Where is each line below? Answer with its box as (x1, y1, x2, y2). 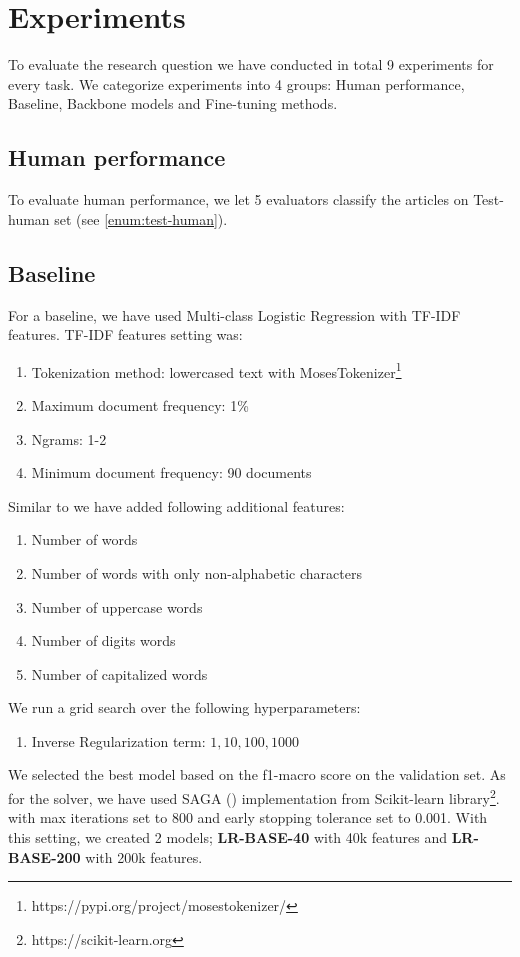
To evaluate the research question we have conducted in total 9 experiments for (8, 54, 494, 75)
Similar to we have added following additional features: (8, 495, 345, 516)
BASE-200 (8, 846, 81, 867)
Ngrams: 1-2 (31, 428, 107, 449)
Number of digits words (31, 630, 176, 651)
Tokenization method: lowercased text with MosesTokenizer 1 (31, 358, 402, 382)
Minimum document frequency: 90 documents (31, 462, 312, 483)
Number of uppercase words (31, 596, 203, 617)
